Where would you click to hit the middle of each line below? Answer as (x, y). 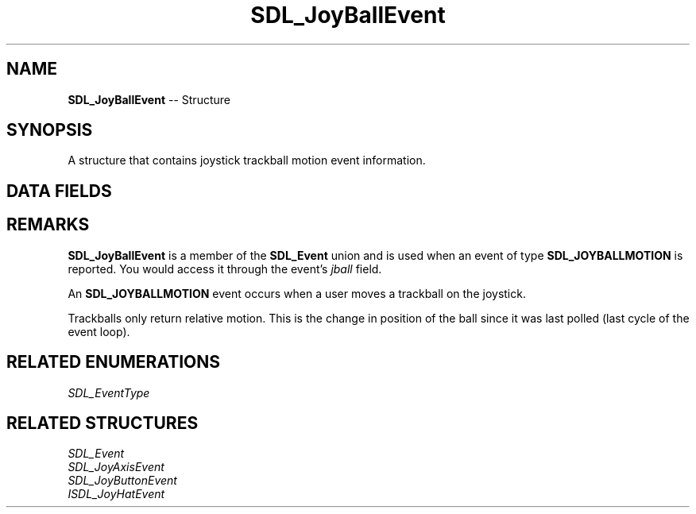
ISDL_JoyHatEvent (116, 494)
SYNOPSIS (50, 130)
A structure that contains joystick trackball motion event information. (247, 160)
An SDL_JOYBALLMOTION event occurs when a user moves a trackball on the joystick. (297, 293)
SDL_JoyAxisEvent (116, 467)
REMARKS (48, 225)
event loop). (99, 331)
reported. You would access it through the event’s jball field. (225, 269)
